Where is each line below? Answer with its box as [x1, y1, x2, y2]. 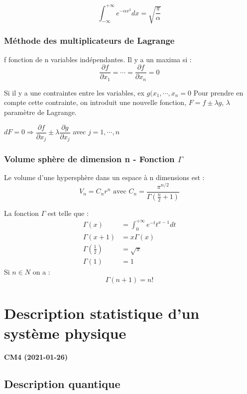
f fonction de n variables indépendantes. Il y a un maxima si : [4, 54, 192, 64]
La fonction [4, 207, 39, 218]
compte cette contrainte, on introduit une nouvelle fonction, [4, 97, 187, 107]
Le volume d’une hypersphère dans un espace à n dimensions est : [4, 172, 205, 183]
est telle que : [47, 207, 89, 218]
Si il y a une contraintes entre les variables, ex [4, 87, 144, 98]
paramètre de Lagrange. [4, 106, 77, 117]
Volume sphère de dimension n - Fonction [4, 152, 175, 165]
